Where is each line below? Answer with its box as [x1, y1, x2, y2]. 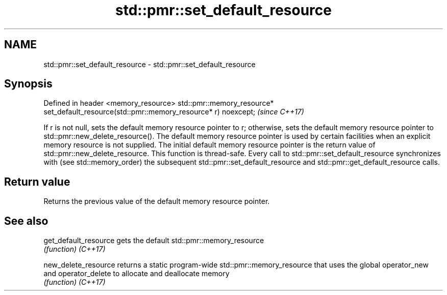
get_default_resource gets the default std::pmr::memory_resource [43, 236, 264, 245]
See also [4, 214, 48, 227]
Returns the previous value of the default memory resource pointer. [43, 197, 270, 206]
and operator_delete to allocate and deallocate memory [43, 269, 230, 278]
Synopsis [4, 77, 53, 91]
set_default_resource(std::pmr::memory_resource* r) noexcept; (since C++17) [43, 107, 304, 116]
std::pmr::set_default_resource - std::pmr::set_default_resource [43, 60, 256, 69]
